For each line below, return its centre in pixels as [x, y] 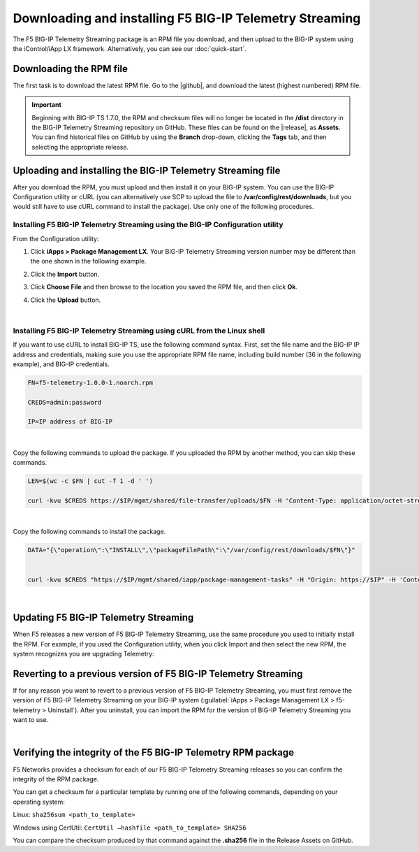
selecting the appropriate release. [80, 147]
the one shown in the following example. [88, 261]
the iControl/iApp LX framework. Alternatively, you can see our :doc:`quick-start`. [130, 48]
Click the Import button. [65, 274]
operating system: [39, 802]
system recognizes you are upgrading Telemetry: [83, 654]
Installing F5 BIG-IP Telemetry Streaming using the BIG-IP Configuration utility [148, 225]
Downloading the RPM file [71, 69]
